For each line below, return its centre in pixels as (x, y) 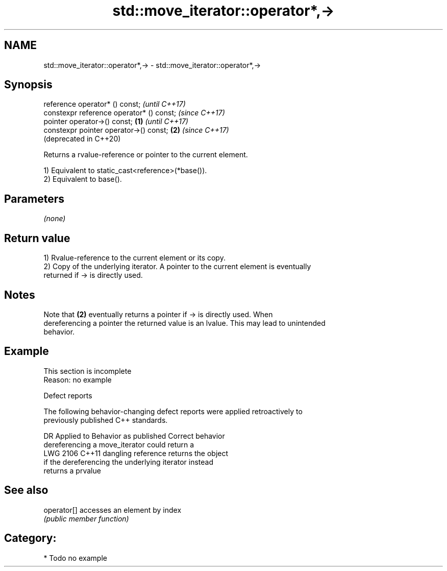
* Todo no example (75, 558)
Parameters (34, 199)
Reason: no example (78, 379)
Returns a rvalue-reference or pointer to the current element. (146, 155)
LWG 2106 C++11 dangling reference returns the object (136, 453)
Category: (30, 538)
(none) (55, 219)
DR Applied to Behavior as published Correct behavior (134, 436)
